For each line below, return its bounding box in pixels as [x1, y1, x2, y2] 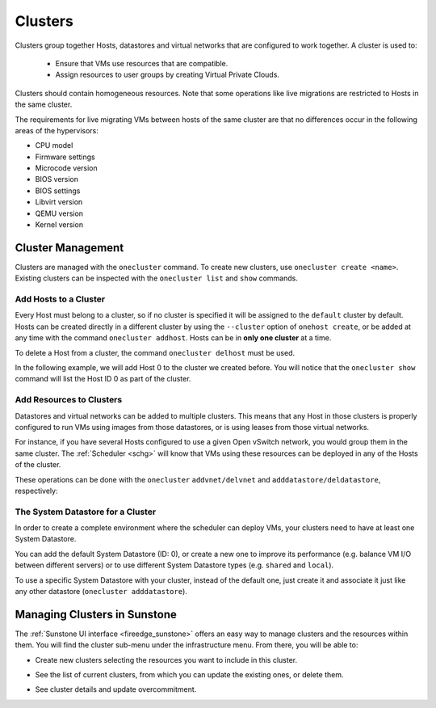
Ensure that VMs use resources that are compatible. [55, 58, 228, 68]
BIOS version [35, 175, 79, 184]
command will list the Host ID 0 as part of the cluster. [15, 374, 191, 384]
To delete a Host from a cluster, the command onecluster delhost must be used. [15, 348, 295, 357]
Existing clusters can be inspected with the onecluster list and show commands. [15, 273, 298, 283]
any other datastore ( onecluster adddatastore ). [15, 586, 187, 596]
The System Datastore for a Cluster [15, 506, 157, 517]
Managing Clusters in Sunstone [15, 607, 177, 622]
